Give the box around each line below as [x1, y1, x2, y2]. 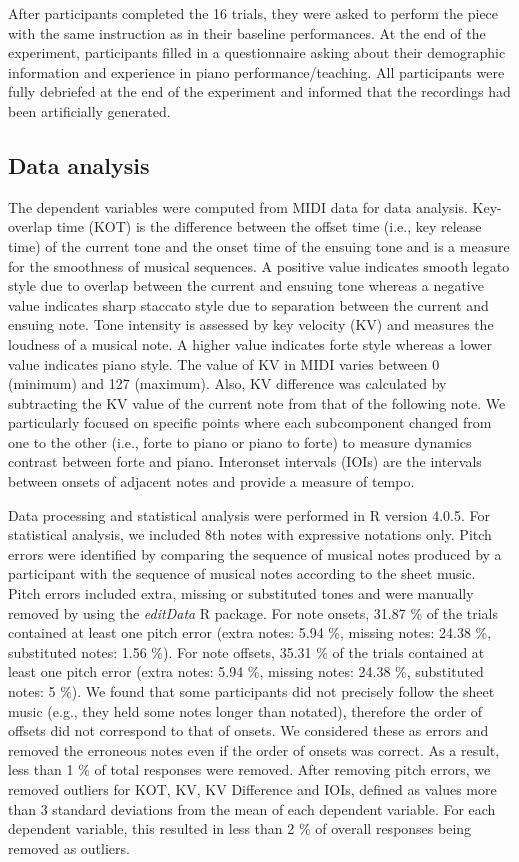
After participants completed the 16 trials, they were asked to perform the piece [8, 3, 499, 23]
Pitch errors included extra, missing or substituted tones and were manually [8, 583, 474, 604]
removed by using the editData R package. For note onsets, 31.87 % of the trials [8, 602, 499, 623]
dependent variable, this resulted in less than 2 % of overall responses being [8, 818, 472, 839]
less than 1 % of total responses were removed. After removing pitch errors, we [8, 759, 491, 780]
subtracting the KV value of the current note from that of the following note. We [8, 392, 506, 413]
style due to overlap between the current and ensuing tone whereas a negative [8, 275, 484, 296]
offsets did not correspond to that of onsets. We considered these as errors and [8, 720, 489, 741]
